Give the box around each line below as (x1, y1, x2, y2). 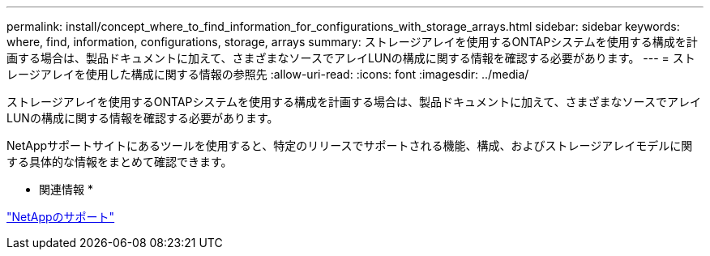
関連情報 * (39, 182, 93, 196)
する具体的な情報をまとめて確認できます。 (6, 155, 233, 169)
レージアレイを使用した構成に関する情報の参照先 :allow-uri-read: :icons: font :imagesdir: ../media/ (6, 67, 529, 81)
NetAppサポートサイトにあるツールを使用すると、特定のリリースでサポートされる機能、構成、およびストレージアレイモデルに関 (6, 139, 693, 152)
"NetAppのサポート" (6, 210, 115, 224)
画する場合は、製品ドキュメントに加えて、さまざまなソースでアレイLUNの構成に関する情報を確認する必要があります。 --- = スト (6, 51, 695, 65)
